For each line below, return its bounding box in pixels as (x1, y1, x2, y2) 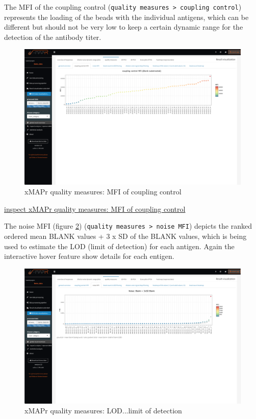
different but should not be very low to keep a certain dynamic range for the (4, 21, 243, 32)
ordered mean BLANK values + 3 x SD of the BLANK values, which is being (4, 231, 247, 241)
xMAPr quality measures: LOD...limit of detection (24, 405, 182, 416)
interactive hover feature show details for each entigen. (4, 251, 174, 261)
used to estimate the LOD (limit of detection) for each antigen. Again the (4, 240, 235, 251)
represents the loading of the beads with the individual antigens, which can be (4, 11, 249, 22)
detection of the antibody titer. (4, 31, 101, 42)
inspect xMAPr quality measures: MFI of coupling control (4, 203, 186, 214)
